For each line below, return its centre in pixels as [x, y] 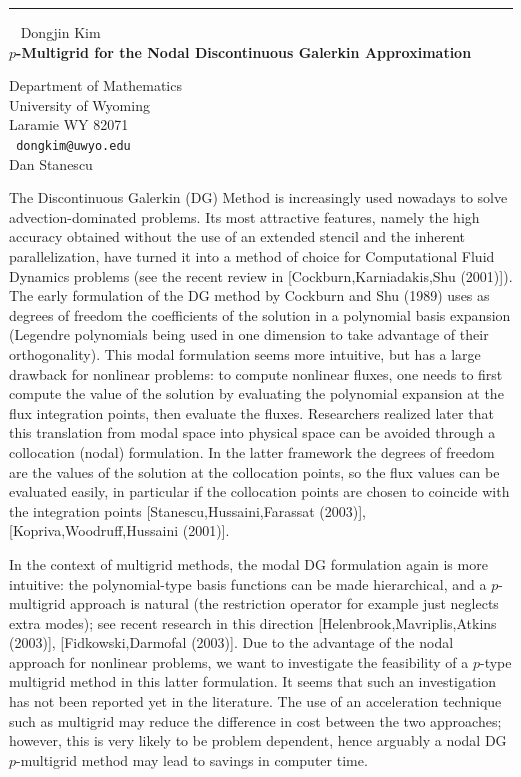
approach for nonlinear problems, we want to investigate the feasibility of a [239, 661]
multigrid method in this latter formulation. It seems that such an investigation [253, 681]
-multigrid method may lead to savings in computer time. [192, 759]
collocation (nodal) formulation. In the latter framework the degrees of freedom [252, 451]
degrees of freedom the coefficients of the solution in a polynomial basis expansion [260, 314]
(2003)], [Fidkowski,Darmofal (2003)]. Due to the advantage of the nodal [231, 642]
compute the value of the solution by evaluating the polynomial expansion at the [256, 393]
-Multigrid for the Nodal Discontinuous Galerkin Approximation [244, 51]
